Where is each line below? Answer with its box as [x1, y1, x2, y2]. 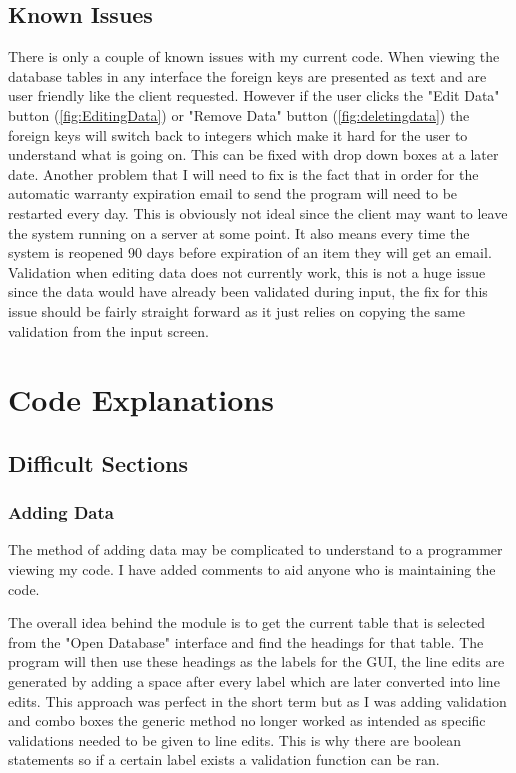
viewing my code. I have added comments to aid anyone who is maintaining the [8, 559, 496, 580]
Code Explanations [8, 379, 274, 420]
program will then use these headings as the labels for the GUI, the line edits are [8, 651, 505, 672]
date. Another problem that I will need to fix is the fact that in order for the [8, 163, 479, 184]
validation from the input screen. [8, 320, 209, 341]
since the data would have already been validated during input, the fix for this [8, 281, 488, 302]
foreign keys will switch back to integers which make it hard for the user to [8, 124, 468, 145]
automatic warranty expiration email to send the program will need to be [8, 183, 458, 204]
